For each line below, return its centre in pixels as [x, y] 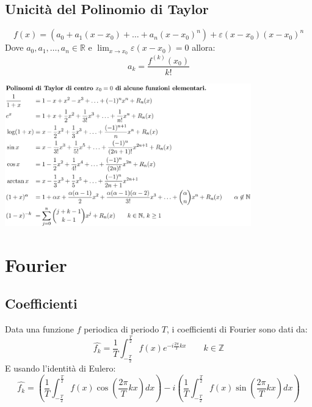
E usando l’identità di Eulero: [60, 368]
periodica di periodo [122, 329]
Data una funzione [39, 329]
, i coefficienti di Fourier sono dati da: [237, 329]
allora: [204, 47]
